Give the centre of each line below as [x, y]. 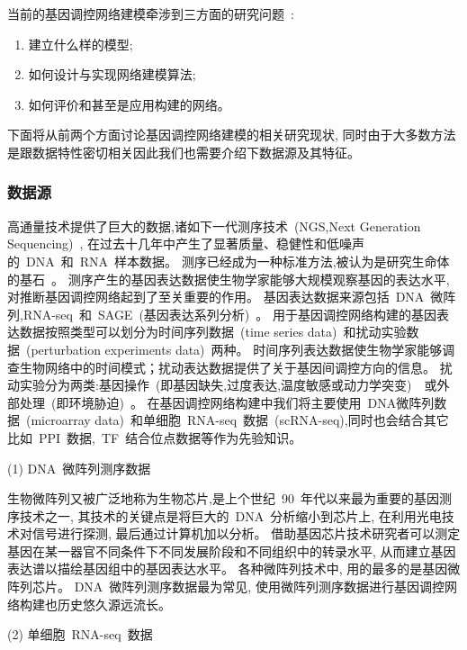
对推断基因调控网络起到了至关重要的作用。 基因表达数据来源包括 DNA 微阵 [232, 297]
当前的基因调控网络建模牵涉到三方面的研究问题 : [151, 14]
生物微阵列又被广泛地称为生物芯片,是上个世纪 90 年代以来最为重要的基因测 [229, 498]
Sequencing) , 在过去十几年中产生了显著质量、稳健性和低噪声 [186, 244]
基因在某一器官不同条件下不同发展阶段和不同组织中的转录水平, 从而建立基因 [232, 551]
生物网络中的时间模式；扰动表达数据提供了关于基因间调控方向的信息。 [227, 367]
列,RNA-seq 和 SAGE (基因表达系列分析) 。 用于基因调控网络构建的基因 [222, 314]
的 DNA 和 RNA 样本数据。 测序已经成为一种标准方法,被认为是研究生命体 [229, 261]
